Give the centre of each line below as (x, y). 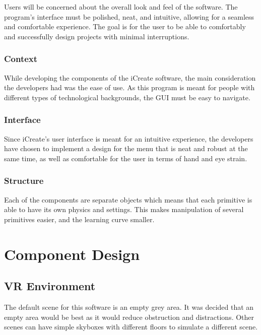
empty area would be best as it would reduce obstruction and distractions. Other (129, 317)
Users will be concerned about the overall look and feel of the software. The (121, 7)
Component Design (72, 254)
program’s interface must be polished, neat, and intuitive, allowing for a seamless (129, 16)
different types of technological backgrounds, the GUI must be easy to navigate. (127, 97)
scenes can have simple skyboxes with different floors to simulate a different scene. (131, 327)
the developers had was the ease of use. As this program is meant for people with (129, 87)
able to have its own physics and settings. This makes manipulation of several (124, 209)
